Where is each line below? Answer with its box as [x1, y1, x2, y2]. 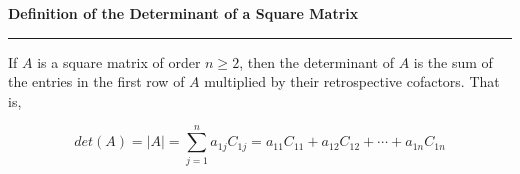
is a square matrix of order [37, 51, 201, 72]
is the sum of [413, 51, 493, 72]
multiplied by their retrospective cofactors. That [204, 71, 500, 92]
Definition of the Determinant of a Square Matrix [8, 3, 359, 23]
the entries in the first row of [8, 71, 185, 92]
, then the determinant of [239, 51, 394, 72]
